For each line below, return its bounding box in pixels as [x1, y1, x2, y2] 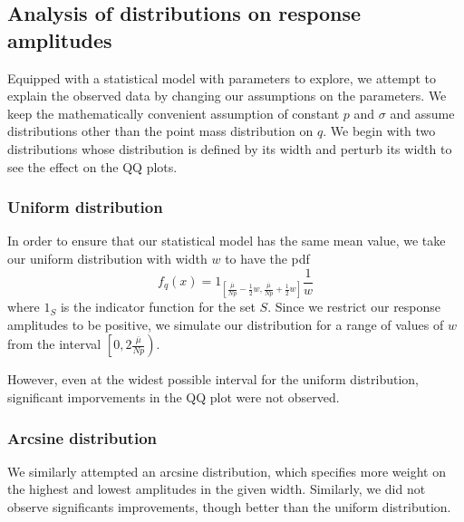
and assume [390, 103, 455, 122]
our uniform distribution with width [7, 248, 208, 267]
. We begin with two [323, 121, 436, 140]
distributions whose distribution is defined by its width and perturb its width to [7, 139, 452, 158]
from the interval [7, 334, 101, 353]
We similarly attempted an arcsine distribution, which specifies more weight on [7, 461, 446, 480]
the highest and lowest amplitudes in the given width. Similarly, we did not [7, 479, 426, 498]
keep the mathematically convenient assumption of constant [7, 103, 340, 122]
